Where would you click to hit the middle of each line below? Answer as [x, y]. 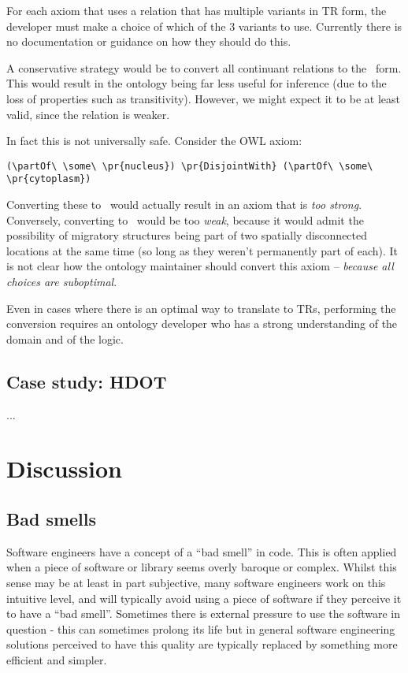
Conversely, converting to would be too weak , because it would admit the [185, 219]
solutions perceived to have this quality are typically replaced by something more [202, 644]
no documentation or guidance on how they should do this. [149, 41]
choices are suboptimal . [62, 282]
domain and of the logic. [65, 338]
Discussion [64, 468]
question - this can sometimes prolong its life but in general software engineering [201, 628]
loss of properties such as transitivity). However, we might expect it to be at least [203, 98]
